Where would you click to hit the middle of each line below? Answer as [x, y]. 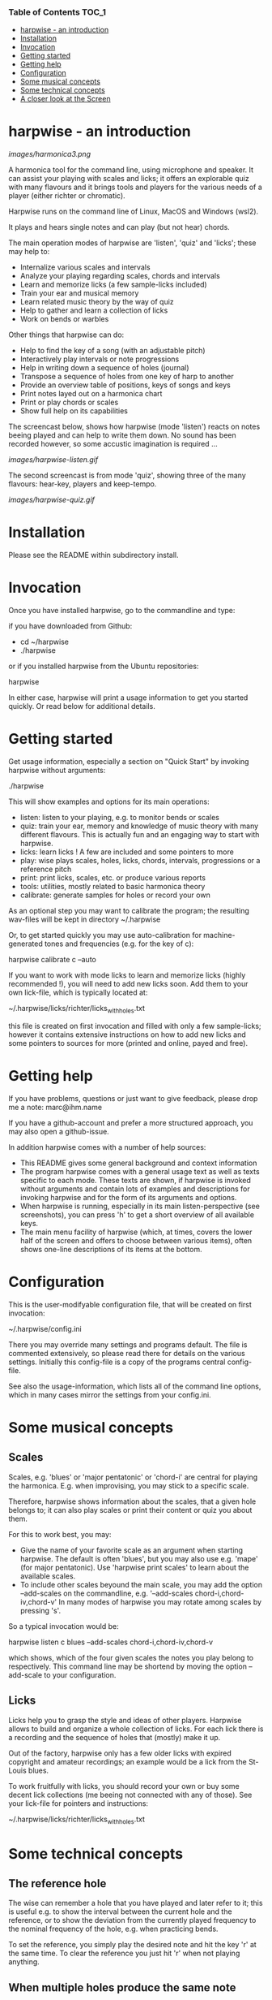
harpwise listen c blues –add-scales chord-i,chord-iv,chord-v [110, 1642]
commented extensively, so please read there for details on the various [127, 1353]
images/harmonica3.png [50, 154]
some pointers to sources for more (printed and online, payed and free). [128, 1043]
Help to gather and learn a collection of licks [94, 310]
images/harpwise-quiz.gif [51, 500]
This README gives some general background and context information [138, 1163]
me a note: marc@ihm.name [55, 1107]
